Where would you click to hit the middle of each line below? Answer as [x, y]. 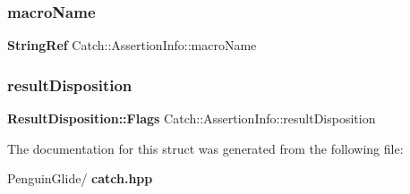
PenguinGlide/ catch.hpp [80, 178]
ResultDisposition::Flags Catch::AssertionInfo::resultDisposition [192, 118]
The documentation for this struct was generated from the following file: [205, 148]
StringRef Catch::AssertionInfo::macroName [132, 45]
